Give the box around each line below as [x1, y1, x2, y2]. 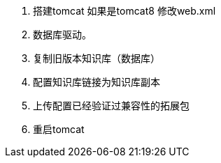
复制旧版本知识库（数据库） [33, 52, 160, 64]
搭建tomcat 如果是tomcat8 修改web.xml [33, 5, 216, 17]
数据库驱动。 [33, 29, 92, 40]
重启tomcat [33, 123, 85, 135]
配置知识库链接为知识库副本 [33, 76, 160, 88]
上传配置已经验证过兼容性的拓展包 [33, 100, 190, 111]
